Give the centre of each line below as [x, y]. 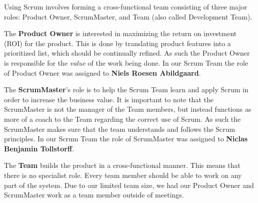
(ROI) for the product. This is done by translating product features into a [117, 43]
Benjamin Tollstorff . [39, 148]
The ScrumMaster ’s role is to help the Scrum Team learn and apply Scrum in [126, 89]
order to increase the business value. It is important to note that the [109, 99]
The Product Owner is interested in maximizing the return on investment [120, 33]
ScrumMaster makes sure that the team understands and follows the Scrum [120, 129]
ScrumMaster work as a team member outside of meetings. [94, 195]
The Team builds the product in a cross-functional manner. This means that [122, 165]
